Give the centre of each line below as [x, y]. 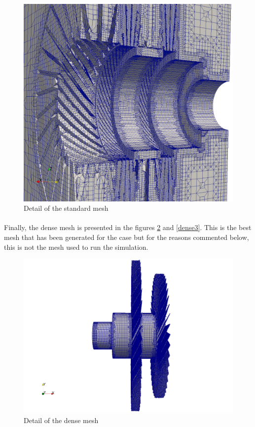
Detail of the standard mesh [66, 208]
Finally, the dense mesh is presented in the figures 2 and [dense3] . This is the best [128, 227]
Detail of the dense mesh [61, 420]
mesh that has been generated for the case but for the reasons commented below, [127, 237]
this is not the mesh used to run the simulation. [76, 247]
